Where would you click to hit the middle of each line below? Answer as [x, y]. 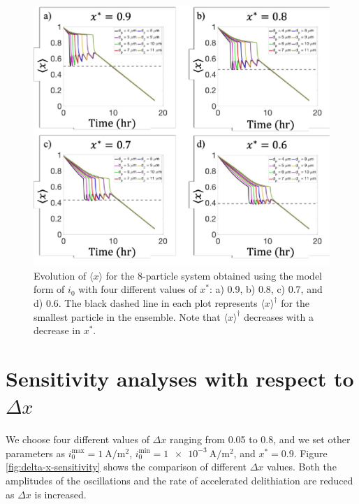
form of [49, 289]
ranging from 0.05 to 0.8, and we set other [260, 439]
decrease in [57, 330]
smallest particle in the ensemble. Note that [127, 316]
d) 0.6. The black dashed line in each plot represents [146, 303]
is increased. [60, 494]
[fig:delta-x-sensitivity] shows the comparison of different [126, 467]
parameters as [35, 453]
